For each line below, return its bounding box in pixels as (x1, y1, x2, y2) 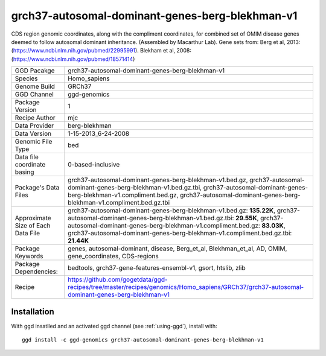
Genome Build (14, 82, 56, 91)
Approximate (14, 214, 51, 223)
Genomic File (14, 138, 53, 146)
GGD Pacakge (14, 66, 55, 75)
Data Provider (14, 121, 54, 130)
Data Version (14, 130, 52, 138)
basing (14, 168, 34, 176)
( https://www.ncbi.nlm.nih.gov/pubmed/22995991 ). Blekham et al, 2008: (11, 47, 191, 54)
